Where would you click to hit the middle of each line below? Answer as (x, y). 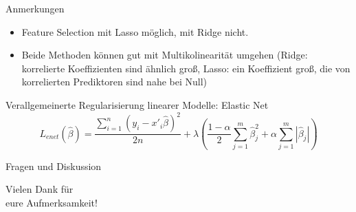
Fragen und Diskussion (54, 166)
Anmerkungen (35, 8)
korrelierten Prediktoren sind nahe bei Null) (114, 82)
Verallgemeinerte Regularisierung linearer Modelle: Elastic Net (137, 104)
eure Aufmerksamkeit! (52, 203)
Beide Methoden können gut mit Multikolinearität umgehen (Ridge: (165, 55)
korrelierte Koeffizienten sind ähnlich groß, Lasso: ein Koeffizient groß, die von (186, 68)
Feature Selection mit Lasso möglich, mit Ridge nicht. (135, 31)
